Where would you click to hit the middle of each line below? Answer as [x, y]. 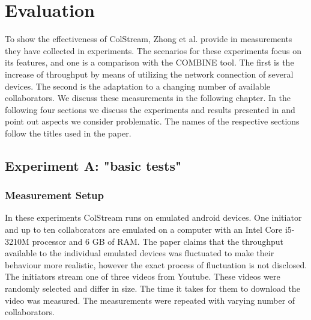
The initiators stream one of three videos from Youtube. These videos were [143, 276]
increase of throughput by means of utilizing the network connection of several [149, 74]
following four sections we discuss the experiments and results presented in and [150, 109]
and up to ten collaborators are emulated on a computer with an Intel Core [144, 229]
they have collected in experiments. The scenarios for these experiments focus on [153, 50]
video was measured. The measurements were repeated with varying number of [150, 300]
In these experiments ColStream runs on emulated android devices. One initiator [153, 217]
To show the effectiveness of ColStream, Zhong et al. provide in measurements [149, 39]
